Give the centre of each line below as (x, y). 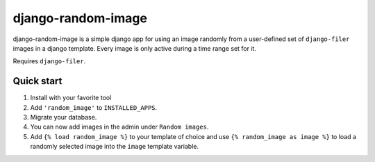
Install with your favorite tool (71, 98)
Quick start (37, 81)
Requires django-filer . (49, 61)
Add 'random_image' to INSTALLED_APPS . (94, 107)
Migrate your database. (64, 118)
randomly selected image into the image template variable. (115, 147)
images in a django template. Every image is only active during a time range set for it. (135, 48)
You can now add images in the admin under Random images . (119, 127)
